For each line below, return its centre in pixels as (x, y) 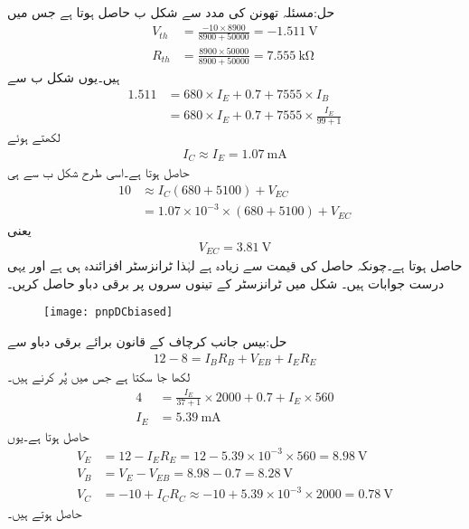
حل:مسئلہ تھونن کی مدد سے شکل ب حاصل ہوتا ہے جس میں (171, 12)
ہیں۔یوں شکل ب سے (64, 77)
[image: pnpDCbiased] (108, 312)
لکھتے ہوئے (34, 136)
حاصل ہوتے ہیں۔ (45, 512)
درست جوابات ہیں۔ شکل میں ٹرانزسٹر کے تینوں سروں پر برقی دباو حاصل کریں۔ (226, 283)
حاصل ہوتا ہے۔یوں (48, 435)
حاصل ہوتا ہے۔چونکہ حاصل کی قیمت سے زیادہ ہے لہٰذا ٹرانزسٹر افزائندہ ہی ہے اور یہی (235, 265)
